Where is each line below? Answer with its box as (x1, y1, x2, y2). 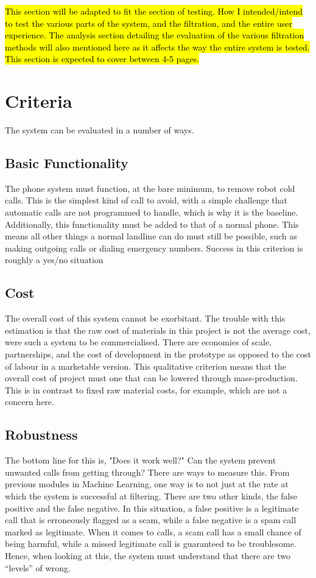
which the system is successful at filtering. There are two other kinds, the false (5, 489, 298, 502)
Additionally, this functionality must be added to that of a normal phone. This (5, 217, 299, 230)
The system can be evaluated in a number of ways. (5, 124, 194, 136)
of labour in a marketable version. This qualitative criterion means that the (5, 359, 287, 372)
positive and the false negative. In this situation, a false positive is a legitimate (5, 501, 299, 514)
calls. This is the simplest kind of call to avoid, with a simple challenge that (5, 194, 287, 206)
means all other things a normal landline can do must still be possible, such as (5, 230, 297, 242)
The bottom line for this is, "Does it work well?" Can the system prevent (5, 454, 276, 467)
